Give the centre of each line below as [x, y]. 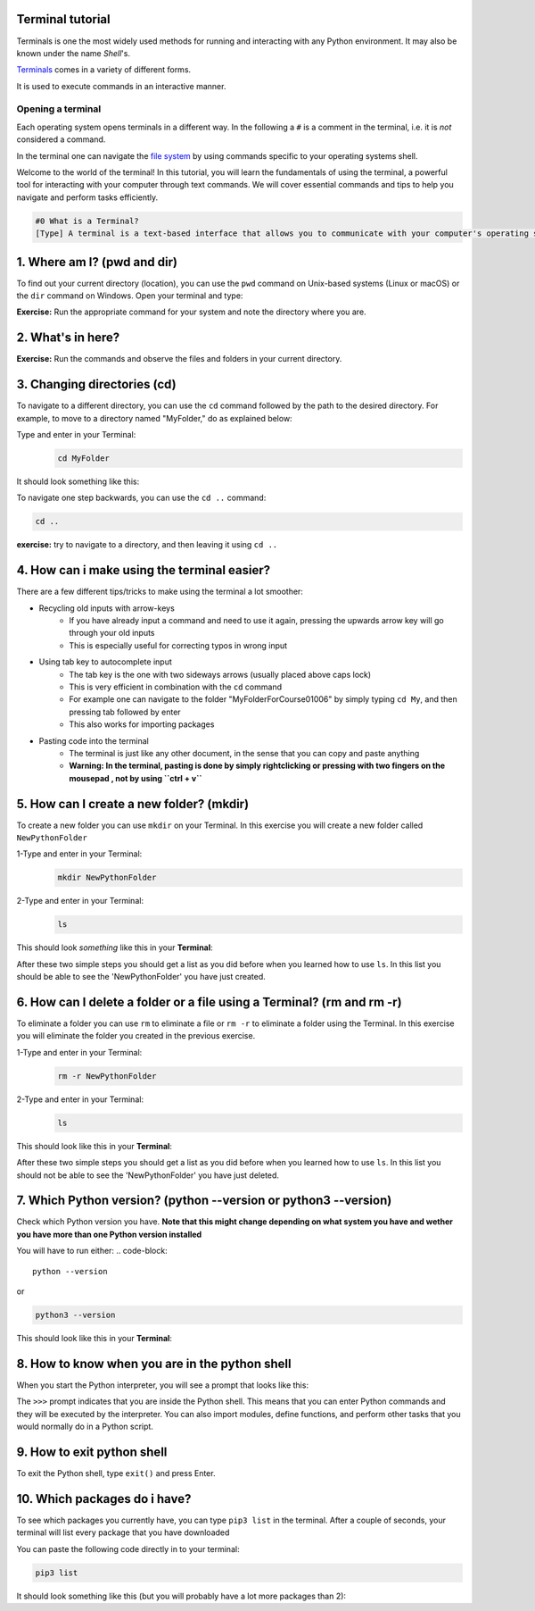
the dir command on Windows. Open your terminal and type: [130, 296]
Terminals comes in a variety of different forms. [104, 70]
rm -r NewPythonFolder [107, 1076]
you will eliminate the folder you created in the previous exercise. [136, 1036]
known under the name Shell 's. [74, 53]
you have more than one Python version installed [109, 1234]
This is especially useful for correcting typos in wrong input [178, 645]
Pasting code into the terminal [94, 740]
